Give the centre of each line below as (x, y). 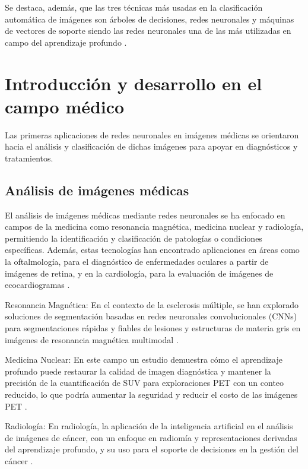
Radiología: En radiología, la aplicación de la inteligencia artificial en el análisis (149, 426)
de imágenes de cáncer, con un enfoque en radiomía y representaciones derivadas (151, 437)
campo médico (65, 106)
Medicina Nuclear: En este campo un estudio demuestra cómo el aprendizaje (144, 359)
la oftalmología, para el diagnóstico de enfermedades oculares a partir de (137, 262)
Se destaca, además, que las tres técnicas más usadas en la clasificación (134, 7)
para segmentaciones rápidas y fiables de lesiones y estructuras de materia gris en (153, 328)
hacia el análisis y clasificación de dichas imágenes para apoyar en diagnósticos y (151, 146)
